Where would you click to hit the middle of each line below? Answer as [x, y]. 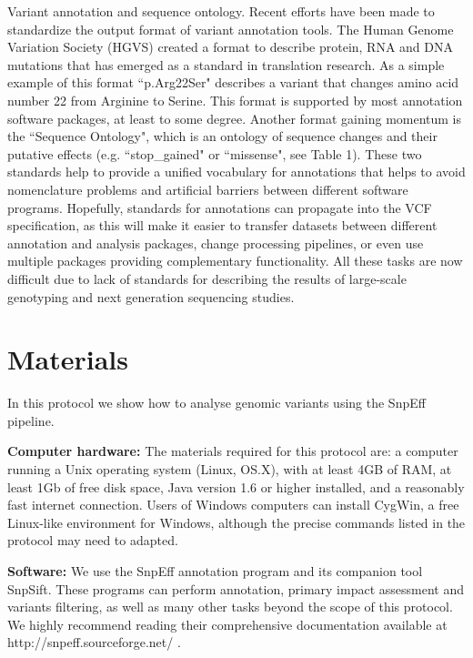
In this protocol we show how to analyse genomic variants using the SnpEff [216, 403]
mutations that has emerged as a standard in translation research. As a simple [226, 64]
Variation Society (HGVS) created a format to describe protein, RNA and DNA [230, 47]
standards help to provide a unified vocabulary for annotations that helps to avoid [236, 172]
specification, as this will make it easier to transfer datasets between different [222, 225]
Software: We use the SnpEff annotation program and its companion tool [215, 570]
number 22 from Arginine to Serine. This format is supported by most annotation [235, 100]
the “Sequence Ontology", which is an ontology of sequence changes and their [222, 136]
